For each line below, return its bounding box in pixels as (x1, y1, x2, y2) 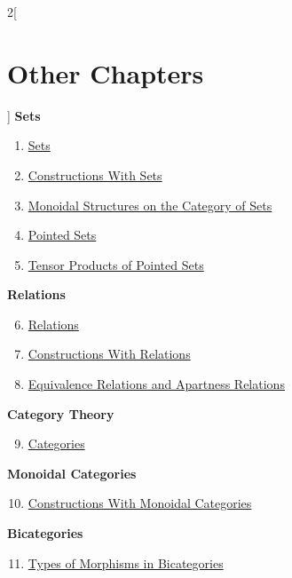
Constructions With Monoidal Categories (28, 494, 252, 512)
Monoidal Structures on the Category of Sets (28, 195, 272, 214)
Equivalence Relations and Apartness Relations (28, 375, 285, 393)
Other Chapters (7, 54, 204, 91)
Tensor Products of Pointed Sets (28, 255, 204, 273)
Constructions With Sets (28, 165, 162, 184)
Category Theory (7, 404, 114, 423)
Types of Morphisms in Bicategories (28, 553, 224, 572)
